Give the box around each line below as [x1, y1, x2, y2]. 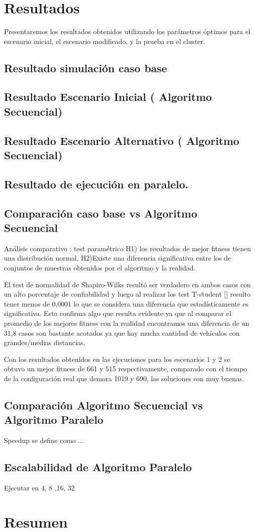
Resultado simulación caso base [4, 60, 167, 75]
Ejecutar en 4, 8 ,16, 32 [4, 482, 75, 492]
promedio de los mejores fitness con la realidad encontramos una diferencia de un [4, 317, 250, 328]
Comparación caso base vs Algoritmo [4, 205, 198, 221]
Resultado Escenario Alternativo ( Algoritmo [4, 133, 240, 148]
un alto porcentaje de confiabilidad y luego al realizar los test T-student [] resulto [4, 289, 251, 299]
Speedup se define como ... [4, 435, 84, 445]
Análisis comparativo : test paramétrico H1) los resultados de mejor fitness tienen [4, 243, 251, 253]
